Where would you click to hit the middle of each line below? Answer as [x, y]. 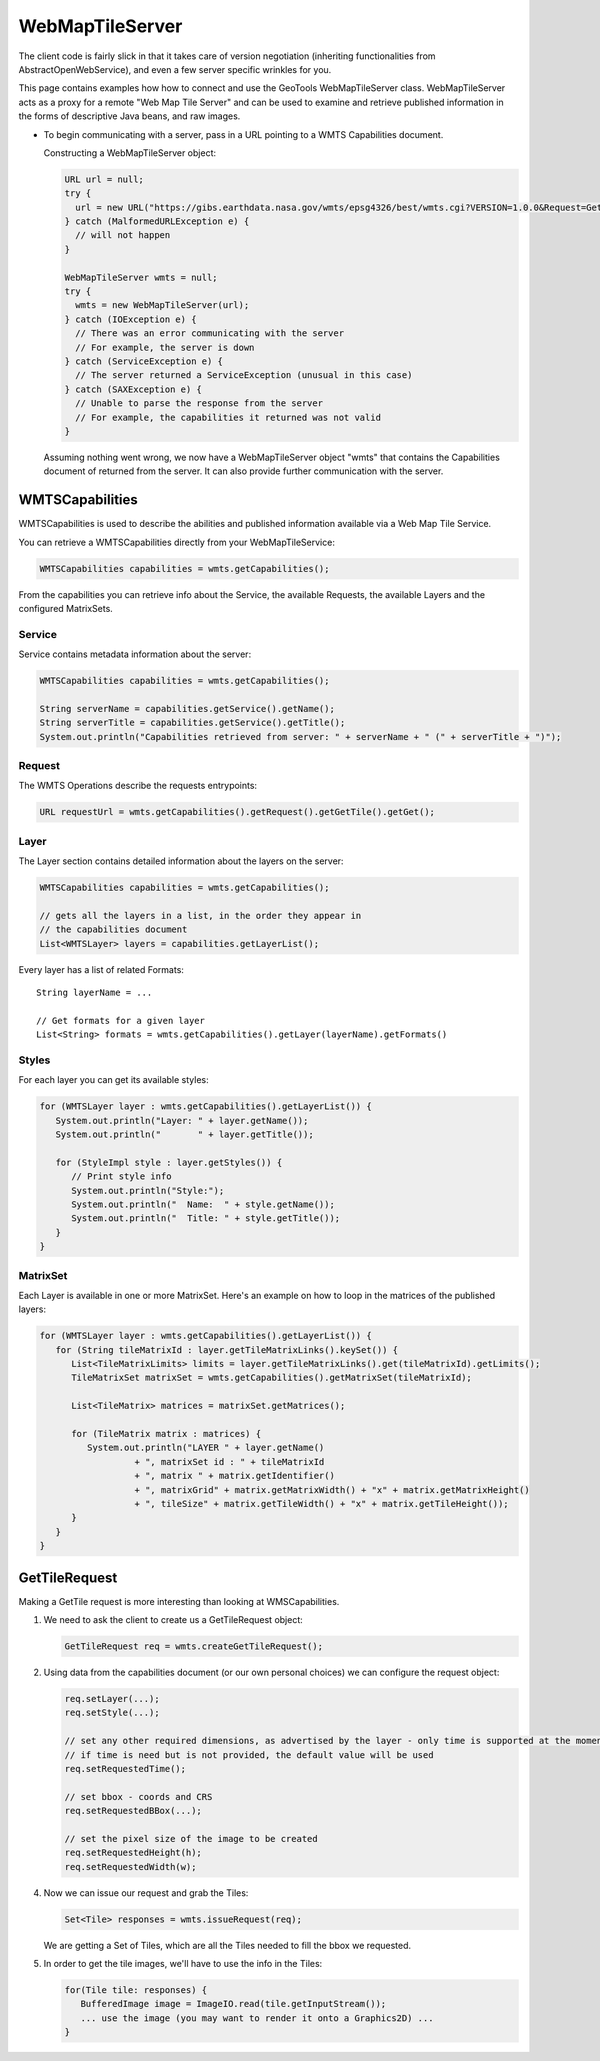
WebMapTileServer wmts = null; [141, 277]
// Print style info [121, 1176]
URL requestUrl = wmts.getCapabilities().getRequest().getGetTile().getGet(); [237, 812]
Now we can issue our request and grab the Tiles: [146, 1892]
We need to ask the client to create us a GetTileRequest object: [173, 1620]
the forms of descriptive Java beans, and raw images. [129, 116]
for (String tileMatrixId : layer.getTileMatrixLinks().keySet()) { [227, 1349]
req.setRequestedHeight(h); [133, 1853]
